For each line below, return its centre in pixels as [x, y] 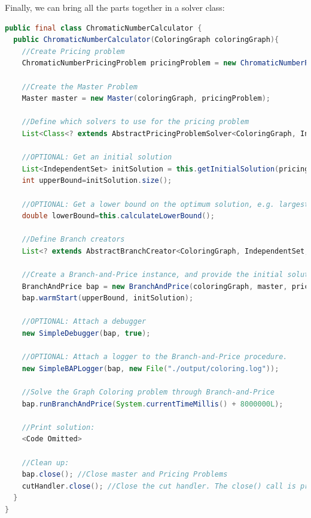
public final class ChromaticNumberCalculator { [103, 28]
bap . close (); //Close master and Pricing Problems [125, 475]
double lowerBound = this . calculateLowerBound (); [118, 216]
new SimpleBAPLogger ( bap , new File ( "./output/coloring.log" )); [150, 368]
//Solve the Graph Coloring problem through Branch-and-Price [148, 392]
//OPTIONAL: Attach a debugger [84, 322]
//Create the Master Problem [80, 87]
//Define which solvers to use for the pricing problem [135, 122]
